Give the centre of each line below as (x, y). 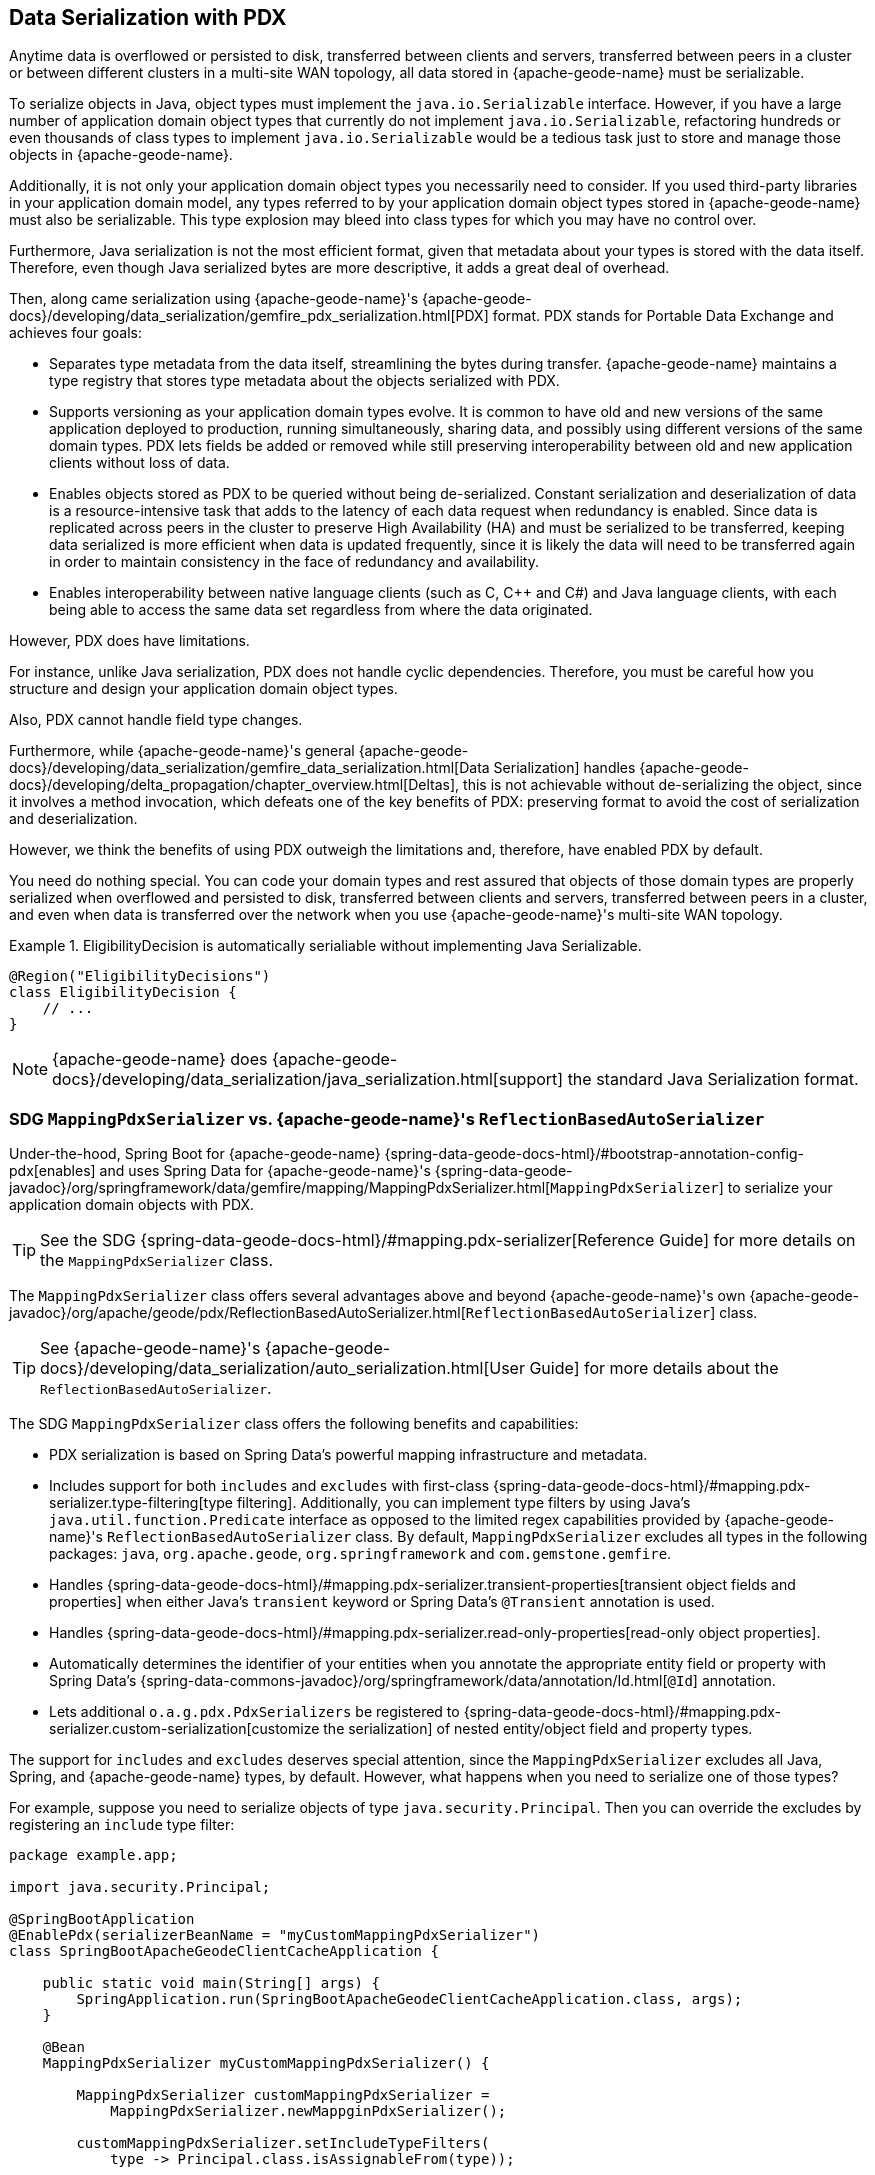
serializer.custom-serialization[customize (184, 1729)
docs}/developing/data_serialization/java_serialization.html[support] (308, 1079)
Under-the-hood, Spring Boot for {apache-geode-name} (195, 1154)
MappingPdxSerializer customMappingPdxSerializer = (283, 2095)
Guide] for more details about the (654, 1368)
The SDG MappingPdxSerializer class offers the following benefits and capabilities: (294, 1424)
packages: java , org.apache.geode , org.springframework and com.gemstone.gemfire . (360, 1554)
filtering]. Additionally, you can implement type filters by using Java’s (463, 1503)
